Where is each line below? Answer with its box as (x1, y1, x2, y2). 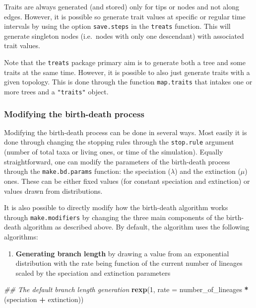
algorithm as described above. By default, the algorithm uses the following (23, 222, 250, 232)
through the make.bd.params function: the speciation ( (4, 166, 171, 176)
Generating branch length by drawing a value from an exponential (15, 248, 229, 258)
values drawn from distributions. (4, 185, 103, 196)
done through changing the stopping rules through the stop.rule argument (4, 137, 234, 147)
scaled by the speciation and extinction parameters (15, 267, 171, 278)
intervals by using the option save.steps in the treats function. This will (4, 21, 231, 31)
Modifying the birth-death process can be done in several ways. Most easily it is (4, 127, 247, 137)
